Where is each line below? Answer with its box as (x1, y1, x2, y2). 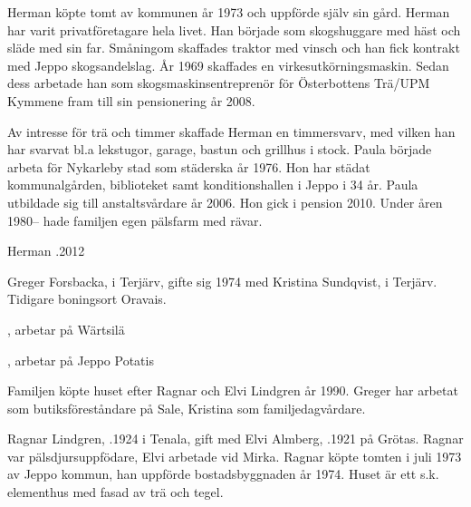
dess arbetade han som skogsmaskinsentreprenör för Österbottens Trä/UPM (7, 73, 430, 93)
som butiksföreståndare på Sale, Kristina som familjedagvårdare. (7, 398, 366, 417)
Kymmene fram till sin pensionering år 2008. (7, 91, 255, 110)
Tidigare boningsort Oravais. (7, 289, 167, 308)
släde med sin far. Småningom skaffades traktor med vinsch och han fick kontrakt (7, 38, 460, 57)
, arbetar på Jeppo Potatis (7, 350, 154, 369)
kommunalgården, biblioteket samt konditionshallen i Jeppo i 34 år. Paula (7, 175, 418, 194)
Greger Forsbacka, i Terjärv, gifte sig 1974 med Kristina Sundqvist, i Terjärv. (7, 271, 437, 290)
